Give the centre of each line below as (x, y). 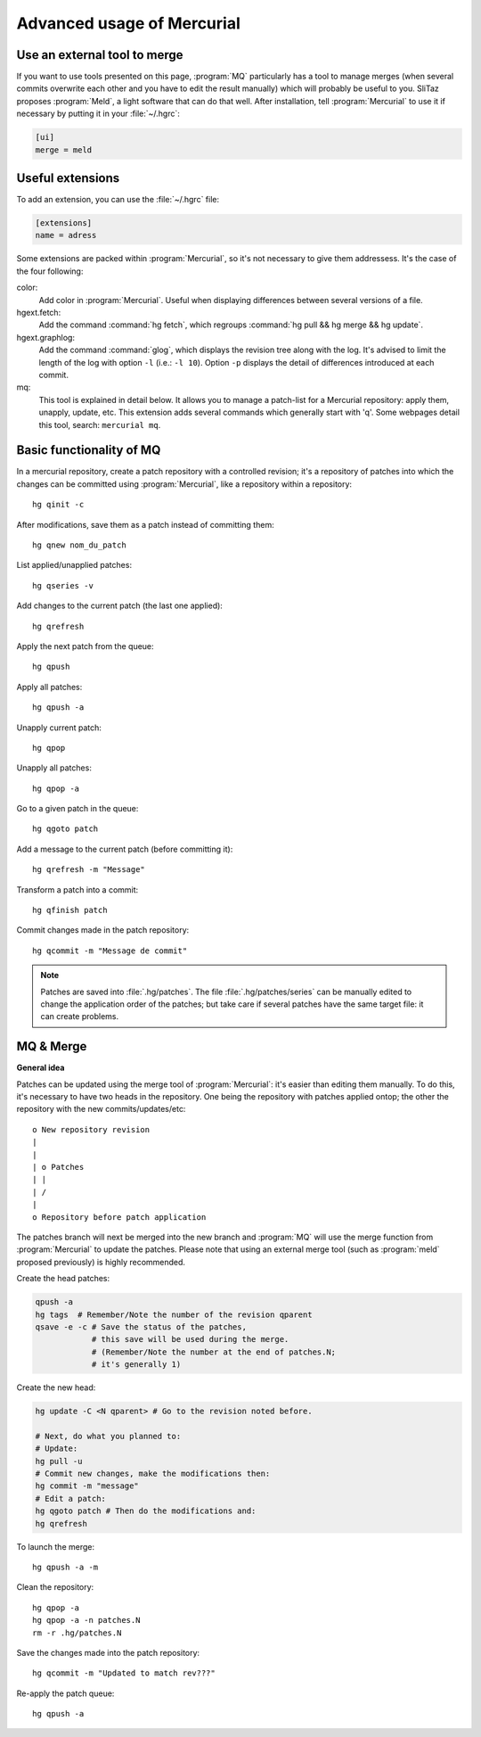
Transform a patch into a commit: (77, 889)
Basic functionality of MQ (89, 450)
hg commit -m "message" (87, 1486)
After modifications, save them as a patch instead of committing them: (146, 524)
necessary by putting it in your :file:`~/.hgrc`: (98, 114)
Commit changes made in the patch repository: (103, 930)
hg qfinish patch (70, 910)
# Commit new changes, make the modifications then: (153, 1474)
